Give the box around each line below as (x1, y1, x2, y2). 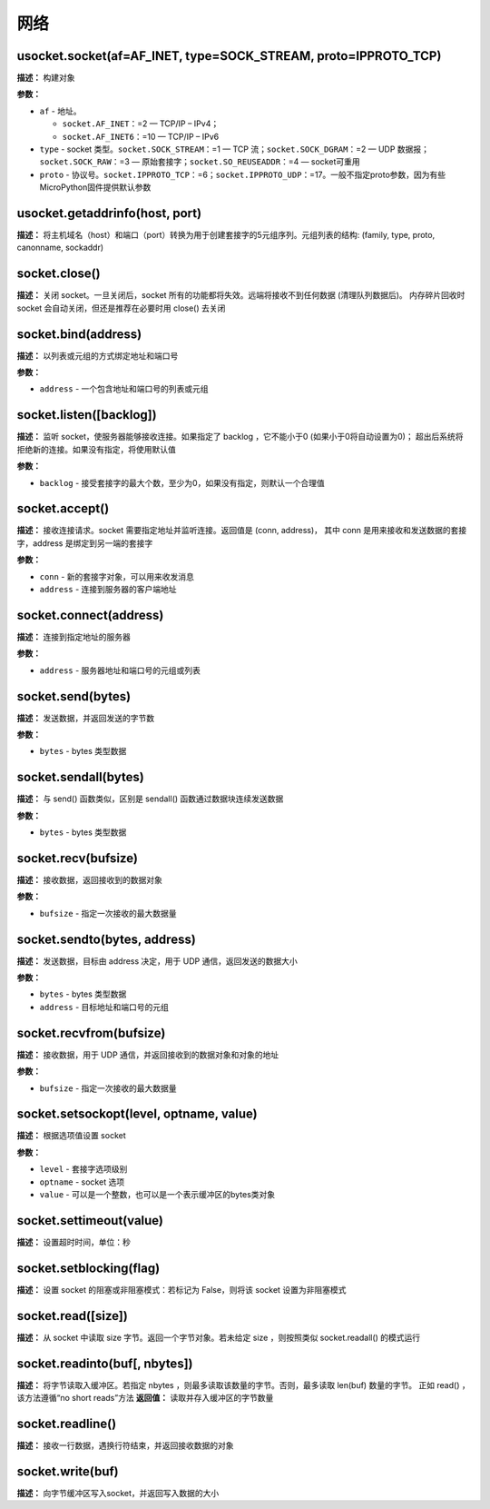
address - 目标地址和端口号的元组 (39, 1001, 170, 1012)
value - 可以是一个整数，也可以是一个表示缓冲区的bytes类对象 (39, 1189, 276, 1199)
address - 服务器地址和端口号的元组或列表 (39, 664, 201, 676)
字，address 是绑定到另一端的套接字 (16, 537, 153, 549)
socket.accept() (16, 501, 110, 517)
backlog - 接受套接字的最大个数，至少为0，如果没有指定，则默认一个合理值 (39, 477, 326, 488)
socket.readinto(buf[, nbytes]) (16, 1355, 193, 1371)
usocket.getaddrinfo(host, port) (16, 205, 202, 221)
